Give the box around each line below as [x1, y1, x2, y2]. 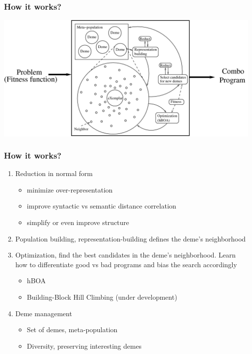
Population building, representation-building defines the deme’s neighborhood [15, 233, 246, 243]
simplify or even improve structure [27, 217, 129, 227]
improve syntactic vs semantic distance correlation [27, 201, 176, 211]
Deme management [15, 308, 72, 318]
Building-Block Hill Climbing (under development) [27, 291, 177, 302]
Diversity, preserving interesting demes [27, 340, 142, 351]
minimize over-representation [27, 184, 113, 194]
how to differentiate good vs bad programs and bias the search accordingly [15, 259, 237, 269]
